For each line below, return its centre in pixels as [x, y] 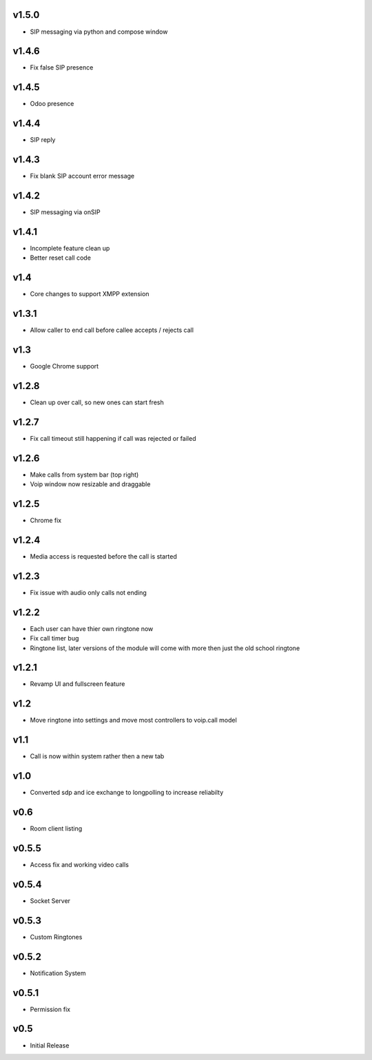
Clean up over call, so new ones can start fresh [97, 402]
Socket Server [50, 901]
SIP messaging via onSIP [65, 212]
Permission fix [50, 1009]
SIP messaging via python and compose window [99, 32]
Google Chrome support [64, 366]
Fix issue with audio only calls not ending [89, 592]
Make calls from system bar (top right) [84, 475]
